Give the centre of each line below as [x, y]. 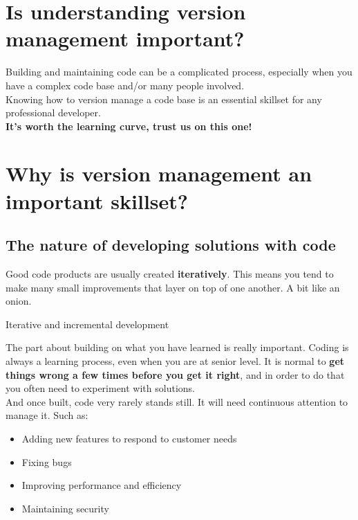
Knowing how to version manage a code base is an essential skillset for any [164, 99]
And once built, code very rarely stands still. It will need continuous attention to [177, 401]
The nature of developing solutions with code [171, 245]
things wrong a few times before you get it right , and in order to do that [175, 374]
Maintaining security [65, 508]
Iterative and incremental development [87, 324]
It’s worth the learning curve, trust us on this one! [129, 126]
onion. [19, 301]
